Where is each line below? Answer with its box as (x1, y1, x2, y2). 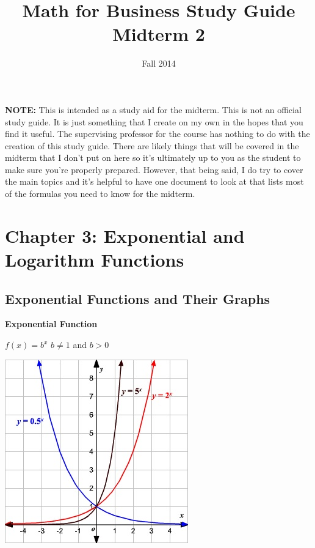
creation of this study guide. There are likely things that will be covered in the (5, 139, 299, 152)
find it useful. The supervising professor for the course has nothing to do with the (5, 127, 310, 140)
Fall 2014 (142, 57, 176, 70)
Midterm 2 (112, 21, 205, 46)
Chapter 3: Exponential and (5, 223, 245, 248)
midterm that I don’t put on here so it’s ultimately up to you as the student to (5, 151, 301, 164)
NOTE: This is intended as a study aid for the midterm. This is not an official (5, 103, 302, 116)
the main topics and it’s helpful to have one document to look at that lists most (5, 175, 304, 188)
